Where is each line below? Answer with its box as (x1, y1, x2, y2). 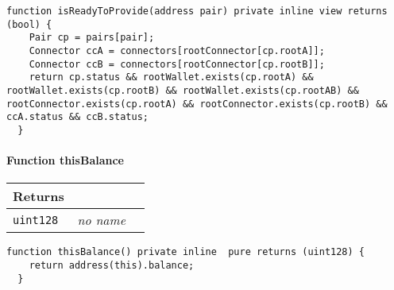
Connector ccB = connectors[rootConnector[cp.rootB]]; (29, 58, 325, 70)
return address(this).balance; (29, 260, 195, 272)
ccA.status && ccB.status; (6, 111, 149, 123)
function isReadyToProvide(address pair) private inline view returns (6, 6, 388, 17)
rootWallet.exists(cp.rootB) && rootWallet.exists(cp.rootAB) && (6, 84, 359, 96)
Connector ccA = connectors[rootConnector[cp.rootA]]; (29, 44, 325, 56)
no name (77, 211, 126, 230)
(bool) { (6, 18, 52, 30)
